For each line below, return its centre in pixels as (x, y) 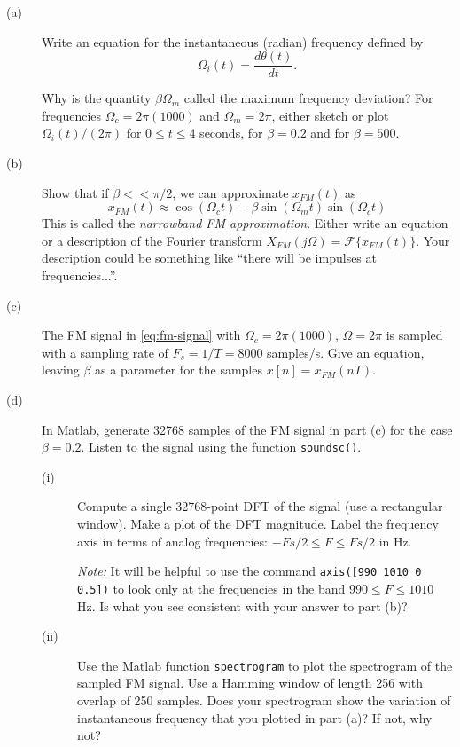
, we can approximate (230, 192)
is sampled (414, 335)
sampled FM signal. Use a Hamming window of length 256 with (250, 683)
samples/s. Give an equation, (346, 352)
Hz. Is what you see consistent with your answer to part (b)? (242, 605)
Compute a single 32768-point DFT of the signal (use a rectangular (260, 506)
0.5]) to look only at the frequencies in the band (211, 588)
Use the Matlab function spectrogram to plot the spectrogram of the (265, 665)
